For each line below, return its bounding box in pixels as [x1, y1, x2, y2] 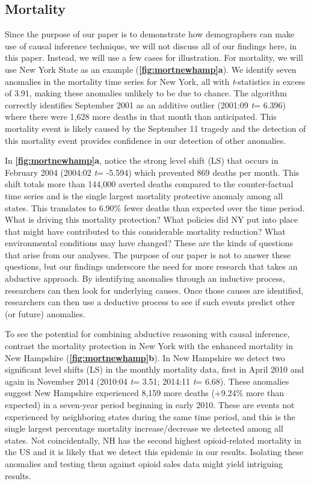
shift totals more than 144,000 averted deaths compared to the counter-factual [5, 178, 294, 190]
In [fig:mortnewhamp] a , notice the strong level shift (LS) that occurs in [5, 154, 279, 167]
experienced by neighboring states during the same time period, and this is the [5, 410, 295, 423]
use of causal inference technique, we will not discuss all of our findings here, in [5, 39, 297, 52]
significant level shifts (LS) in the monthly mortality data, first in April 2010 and [5, 363, 304, 376]
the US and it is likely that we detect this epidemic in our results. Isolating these [5, 445, 303, 458]
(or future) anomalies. [5, 307, 85, 320]
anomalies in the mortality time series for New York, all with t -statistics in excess [5, 75, 306, 87]
